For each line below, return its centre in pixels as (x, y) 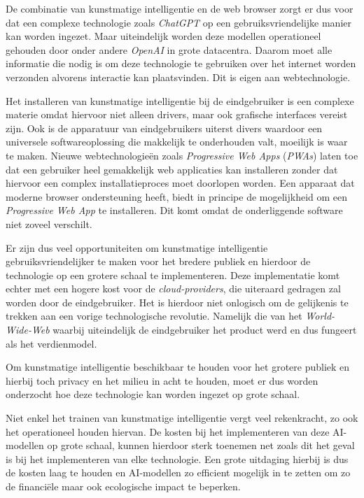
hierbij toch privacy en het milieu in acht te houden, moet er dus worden (162, 380)
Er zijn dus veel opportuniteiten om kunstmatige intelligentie (137, 247)
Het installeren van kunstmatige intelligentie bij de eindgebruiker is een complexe (180, 100)
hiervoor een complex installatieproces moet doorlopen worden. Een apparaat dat (180, 183)
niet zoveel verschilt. (49, 223)
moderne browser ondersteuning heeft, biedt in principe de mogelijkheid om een (177, 196)
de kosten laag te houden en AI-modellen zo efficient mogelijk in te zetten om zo (178, 472)
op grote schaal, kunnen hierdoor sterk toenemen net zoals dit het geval (201, 445)
